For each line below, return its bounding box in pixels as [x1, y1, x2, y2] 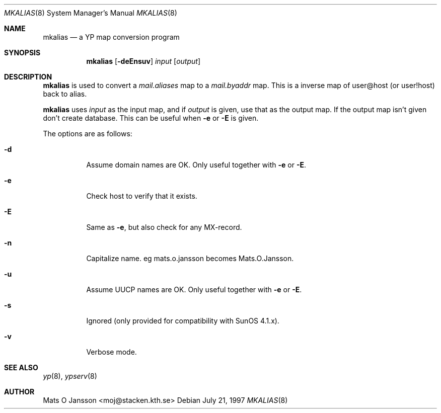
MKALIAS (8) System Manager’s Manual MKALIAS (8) [4, 9, 177, 17]
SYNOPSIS [4, 48, 41, 57]
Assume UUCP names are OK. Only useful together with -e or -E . [86, 285, 302, 294]
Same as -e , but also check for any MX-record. [86, 223, 242, 231]
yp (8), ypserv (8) [43, 372, 97, 380]
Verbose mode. [86, 348, 137, 356]
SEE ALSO [4, 363, 38, 372]
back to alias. [43, 90, 87, 98]
